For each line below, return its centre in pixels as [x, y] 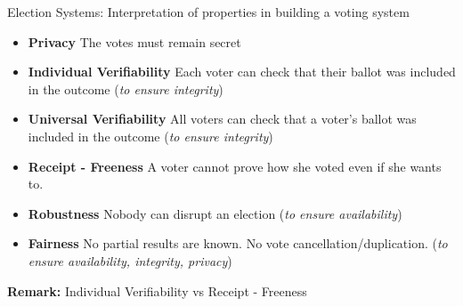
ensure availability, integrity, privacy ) [130, 260]
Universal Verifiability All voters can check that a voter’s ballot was [222, 119]
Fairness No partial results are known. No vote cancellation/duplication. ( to [238, 243]
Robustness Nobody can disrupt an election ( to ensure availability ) [215, 213]
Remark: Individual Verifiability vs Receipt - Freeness [157, 290]
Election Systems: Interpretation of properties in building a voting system [208, 12]
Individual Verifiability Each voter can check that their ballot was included [242, 72]
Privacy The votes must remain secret [134, 41]
